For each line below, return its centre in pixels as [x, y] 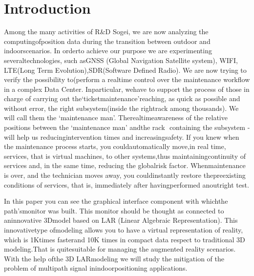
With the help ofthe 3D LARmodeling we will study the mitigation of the [114, 258]
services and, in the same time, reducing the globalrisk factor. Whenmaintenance [125, 165]
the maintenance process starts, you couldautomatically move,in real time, [115, 146]
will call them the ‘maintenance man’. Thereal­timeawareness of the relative [116, 117]
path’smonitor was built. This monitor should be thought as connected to [114, 210]
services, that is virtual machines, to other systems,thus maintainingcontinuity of [125, 156]
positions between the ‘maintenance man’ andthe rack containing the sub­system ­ [127, 127]
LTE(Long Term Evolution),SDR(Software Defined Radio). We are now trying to [125, 70]
